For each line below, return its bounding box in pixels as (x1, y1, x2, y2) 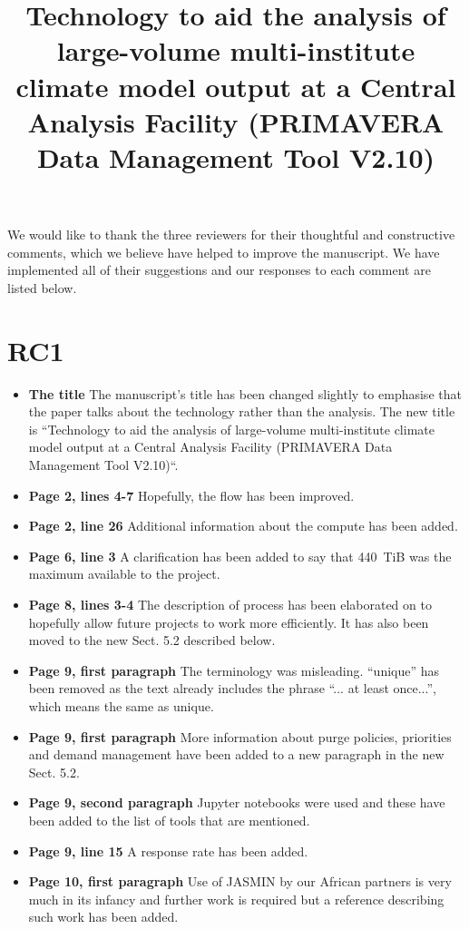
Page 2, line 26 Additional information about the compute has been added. (28, 516, 458, 535)
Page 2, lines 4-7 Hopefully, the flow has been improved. (28, 485, 355, 504)
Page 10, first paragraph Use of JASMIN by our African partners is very (28, 872, 452, 891)
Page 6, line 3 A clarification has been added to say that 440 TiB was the (28, 546, 452, 565)
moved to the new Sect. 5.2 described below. (28, 631, 276, 650)
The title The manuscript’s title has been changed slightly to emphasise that (28, 384, 462, 403)
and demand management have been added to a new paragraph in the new (28, 745, 445, 764)
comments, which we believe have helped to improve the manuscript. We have (7, 242, 440, 261)
